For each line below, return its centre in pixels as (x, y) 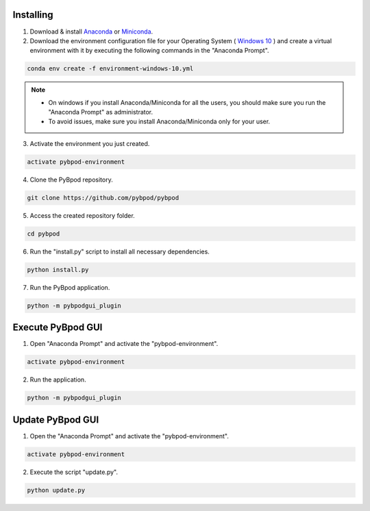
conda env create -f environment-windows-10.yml (110, 69)
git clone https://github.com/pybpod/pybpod (103, 198)
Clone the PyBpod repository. (71, 179)
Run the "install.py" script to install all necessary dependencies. (120, 251)
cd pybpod (44, 234)
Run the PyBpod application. (70, 287)
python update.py (56, 490)
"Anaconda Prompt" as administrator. (101, 112)
